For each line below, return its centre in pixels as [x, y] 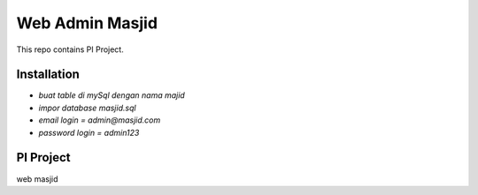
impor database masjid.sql [87, 108]
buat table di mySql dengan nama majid [112, 95]
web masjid [37, 179]
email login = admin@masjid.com [100, 120]
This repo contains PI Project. [70, 49]
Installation [48, 75]
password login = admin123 [89, 132]
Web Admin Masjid [87, 23]
